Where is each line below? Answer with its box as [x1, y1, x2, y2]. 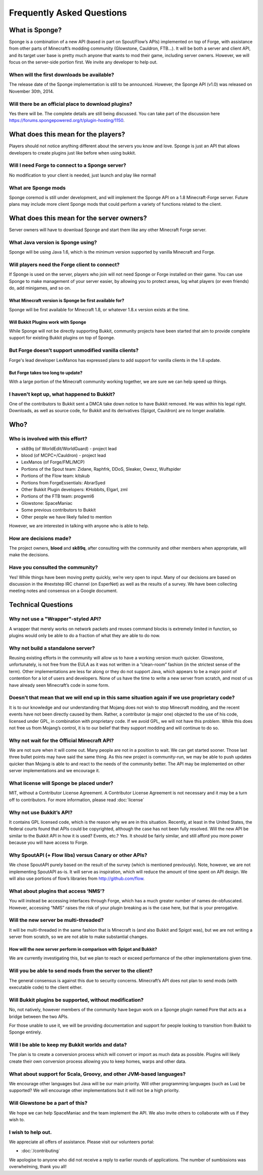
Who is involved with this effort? [9, 436, 88, 442]
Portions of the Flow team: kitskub [21, 473, 90, 479]
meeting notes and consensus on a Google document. [9, 588, 118, 594]
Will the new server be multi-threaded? [9, 917, 104, 924]
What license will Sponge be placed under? [9, 780, 113, 787]
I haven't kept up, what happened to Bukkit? [9, 391, 115, 398]
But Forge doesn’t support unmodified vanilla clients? [9, 347, 139, 354]
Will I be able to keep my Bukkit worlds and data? [9, 1041, 127, 1048]
